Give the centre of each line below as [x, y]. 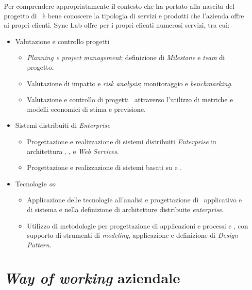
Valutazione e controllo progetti [62, 41]
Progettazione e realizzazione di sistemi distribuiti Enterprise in [122, 141]
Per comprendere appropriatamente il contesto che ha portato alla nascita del [119, 6]
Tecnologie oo [35, 183]
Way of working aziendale [92, 278]
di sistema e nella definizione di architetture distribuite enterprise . [125, 209]
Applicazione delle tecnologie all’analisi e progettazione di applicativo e [134, 200]
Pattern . [39, 244]
